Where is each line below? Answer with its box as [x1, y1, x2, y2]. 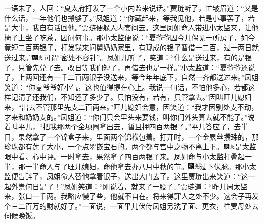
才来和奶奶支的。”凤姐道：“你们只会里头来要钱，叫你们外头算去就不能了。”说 [4, 111, 255, 122]
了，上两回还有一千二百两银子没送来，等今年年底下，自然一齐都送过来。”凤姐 [4, 72, 259, 82]
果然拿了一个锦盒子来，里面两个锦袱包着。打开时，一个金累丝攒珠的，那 [18, 131, 259, 142]
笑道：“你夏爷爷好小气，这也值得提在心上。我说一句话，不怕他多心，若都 [4, 81, 248, 92]
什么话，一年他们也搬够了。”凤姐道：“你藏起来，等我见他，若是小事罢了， [4, 12, 248, 23]
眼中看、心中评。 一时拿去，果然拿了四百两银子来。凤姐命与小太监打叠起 [4, 151, 245, 161]
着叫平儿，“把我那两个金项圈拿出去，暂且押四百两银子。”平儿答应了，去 [4, 121, 241, 132]
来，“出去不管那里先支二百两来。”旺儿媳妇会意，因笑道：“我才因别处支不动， [4, 101, 258, 112]
